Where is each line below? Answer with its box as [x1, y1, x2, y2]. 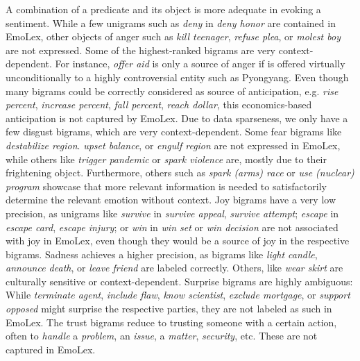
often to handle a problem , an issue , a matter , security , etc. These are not [6, 328, 318, 343]
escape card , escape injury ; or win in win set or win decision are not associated [6, 219, 338, 234]
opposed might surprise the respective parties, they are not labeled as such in [6, 301, 332, 316]
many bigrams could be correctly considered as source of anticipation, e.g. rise [6, 83, 338, 98]
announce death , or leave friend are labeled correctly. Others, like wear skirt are [6, 260, 343, 275]
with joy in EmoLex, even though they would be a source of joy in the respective [6, 233, 350, 248]
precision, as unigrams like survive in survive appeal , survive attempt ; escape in [6, 205, 339, 220]
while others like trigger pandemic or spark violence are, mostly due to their [6, 151, 327, 166]
